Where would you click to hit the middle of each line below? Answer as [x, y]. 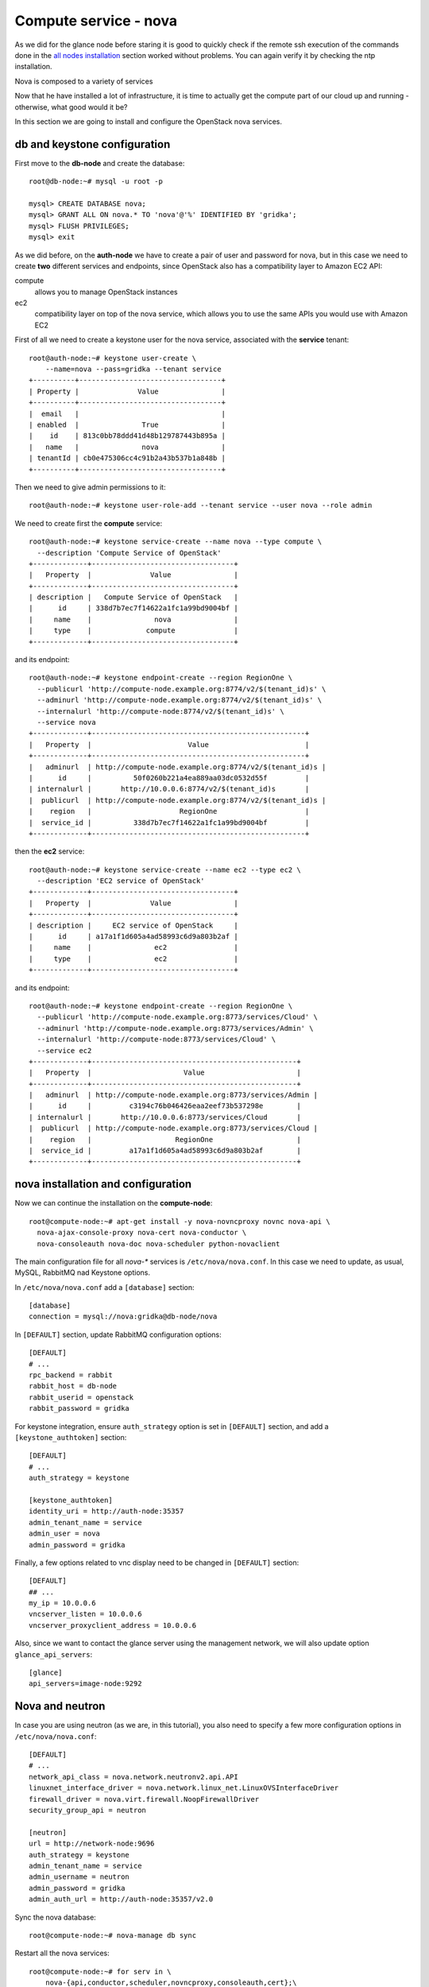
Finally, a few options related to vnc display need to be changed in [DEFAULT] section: [157, 1563]
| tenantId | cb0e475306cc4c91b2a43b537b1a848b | [128, 458]
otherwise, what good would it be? [71, 107]
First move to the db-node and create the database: [100, 163]
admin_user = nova [65, 1534]
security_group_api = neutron [88, 1811]
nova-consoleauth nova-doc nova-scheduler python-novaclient [158, 1243]
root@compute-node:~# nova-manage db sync [113, 1935]
